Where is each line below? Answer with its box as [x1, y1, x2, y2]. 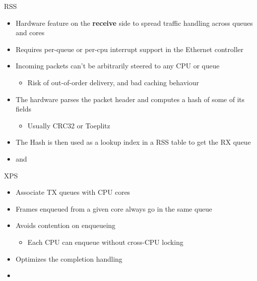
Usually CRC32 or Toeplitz [27, 120, 110, 130]
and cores [15, 27, 45, 38]
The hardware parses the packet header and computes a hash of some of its [15, 94, 245, 104]
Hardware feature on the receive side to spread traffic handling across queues [15, 17, 253, 28]
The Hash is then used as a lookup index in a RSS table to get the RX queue [15, 137, 251, 147]
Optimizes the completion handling [15, 253, 123, 264]
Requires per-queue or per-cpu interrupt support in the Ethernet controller [15, 44, 244, 54]
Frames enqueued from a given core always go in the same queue [15, 203, 212, 214]
